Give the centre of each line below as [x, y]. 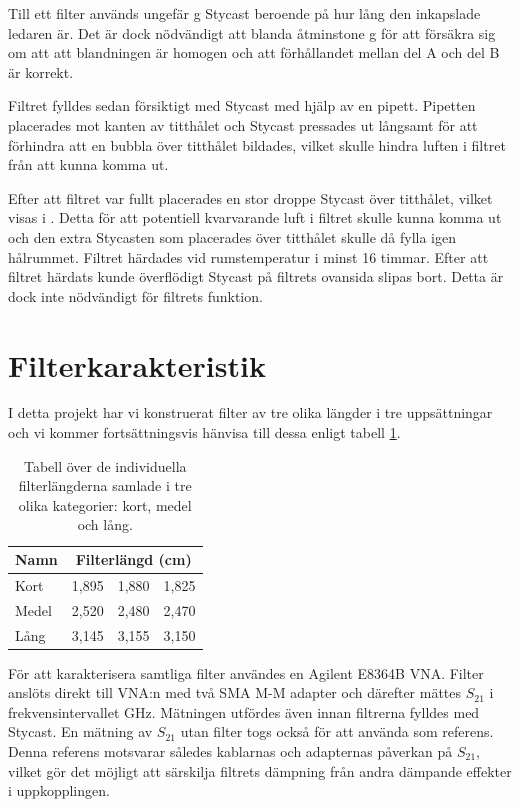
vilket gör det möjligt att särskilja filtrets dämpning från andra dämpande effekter [260, 770]
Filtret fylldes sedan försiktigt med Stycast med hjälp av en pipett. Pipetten [242, 105]
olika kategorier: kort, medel [105, 504]
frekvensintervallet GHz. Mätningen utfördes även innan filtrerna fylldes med [244, 711]
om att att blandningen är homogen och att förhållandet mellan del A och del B [254, 52]
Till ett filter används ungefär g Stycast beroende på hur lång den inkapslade [244, 13]
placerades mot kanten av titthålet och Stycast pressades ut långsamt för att [243, 124]
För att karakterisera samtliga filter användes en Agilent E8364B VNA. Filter [246, 672]
